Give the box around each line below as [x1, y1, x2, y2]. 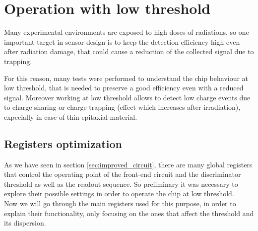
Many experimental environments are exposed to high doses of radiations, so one [4, 27, 249, 37]
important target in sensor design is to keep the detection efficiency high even [4, 36, 240, 47]
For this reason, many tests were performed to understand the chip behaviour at [4, 73, 249, 83]
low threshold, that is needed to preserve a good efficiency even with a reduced [4, 82, 244, 93]
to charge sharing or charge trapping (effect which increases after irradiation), [4, 102, 241, 112]
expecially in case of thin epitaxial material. [4, 111, 137, 122]
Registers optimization [4, 136, 122, 151]
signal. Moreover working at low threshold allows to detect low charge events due [4, 92, 251, 102]
